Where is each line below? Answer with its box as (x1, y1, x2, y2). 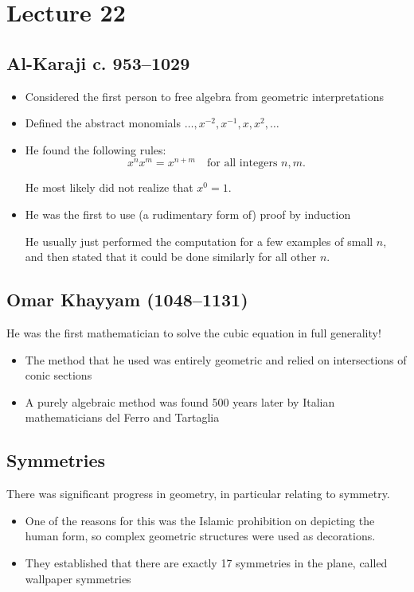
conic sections (25, 367, 92, 384)
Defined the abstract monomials (25, 115, 182, 131)
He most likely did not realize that (25, 179, 193, 196)
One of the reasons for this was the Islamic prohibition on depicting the (25, 512, 375, 528)
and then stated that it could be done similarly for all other (25, 248, 317, 265)
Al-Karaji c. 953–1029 (6, 50, 190, 75)
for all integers (206, 158, 278, 169)
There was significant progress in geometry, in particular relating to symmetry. (6, 485, 390, 502)
